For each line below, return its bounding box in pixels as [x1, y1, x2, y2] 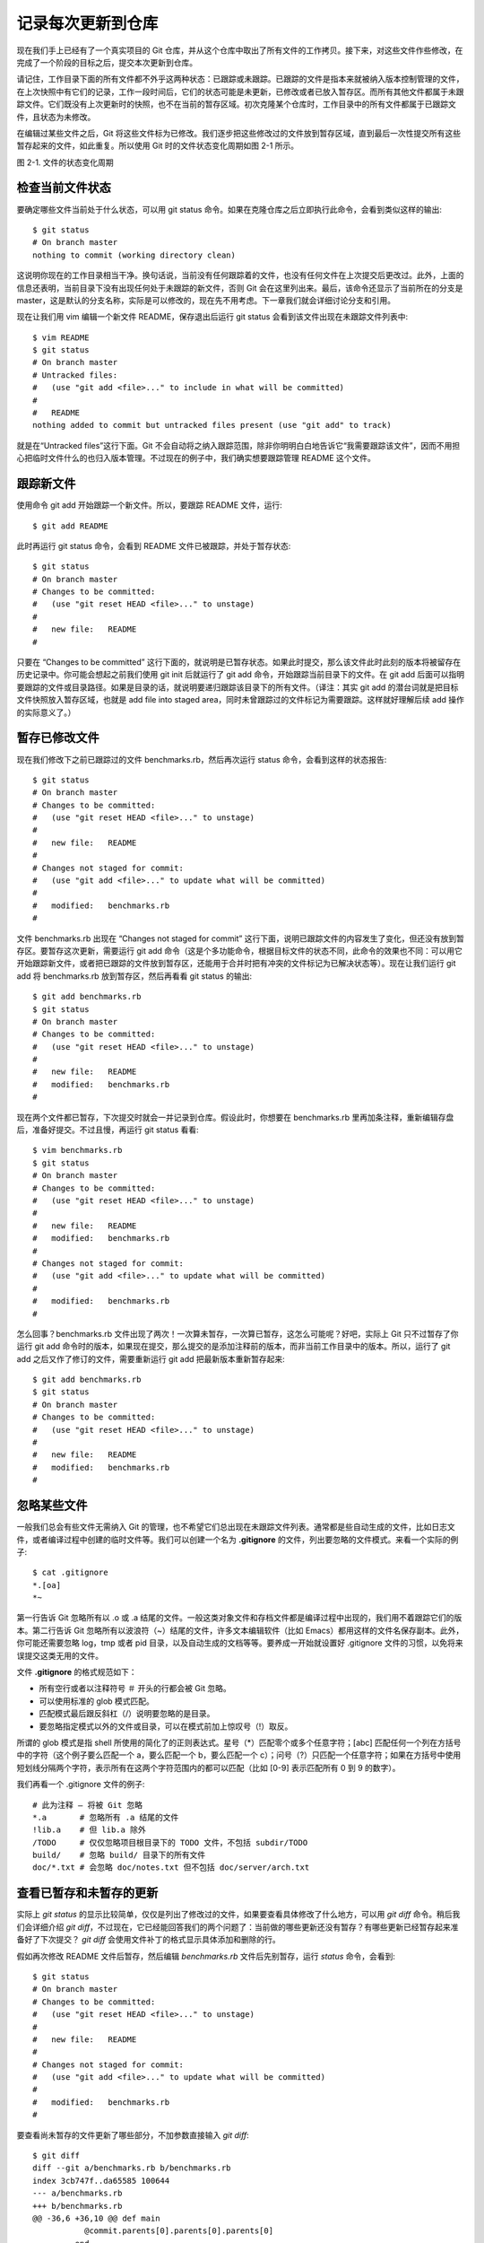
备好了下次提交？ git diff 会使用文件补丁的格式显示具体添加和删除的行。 [16, 1934, 281, 1945]
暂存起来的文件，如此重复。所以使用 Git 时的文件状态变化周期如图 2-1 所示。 [16, 140, 299, 152]
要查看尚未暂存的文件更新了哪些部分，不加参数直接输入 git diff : [16, 2129, 250, 2140]
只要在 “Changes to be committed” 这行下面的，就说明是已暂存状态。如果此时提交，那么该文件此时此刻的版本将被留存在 [16, 657, 462, 668]
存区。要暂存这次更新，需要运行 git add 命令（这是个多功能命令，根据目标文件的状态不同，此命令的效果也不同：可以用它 [16, 945, 463, 956]
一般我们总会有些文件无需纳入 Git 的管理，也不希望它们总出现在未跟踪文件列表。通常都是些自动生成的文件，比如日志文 [16, 1522, 456, 1532]
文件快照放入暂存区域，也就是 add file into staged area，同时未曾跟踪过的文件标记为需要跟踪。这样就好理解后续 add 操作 [16, 694, 465, 705]
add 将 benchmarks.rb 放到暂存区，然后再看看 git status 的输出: [16, 970, 253, 982]
